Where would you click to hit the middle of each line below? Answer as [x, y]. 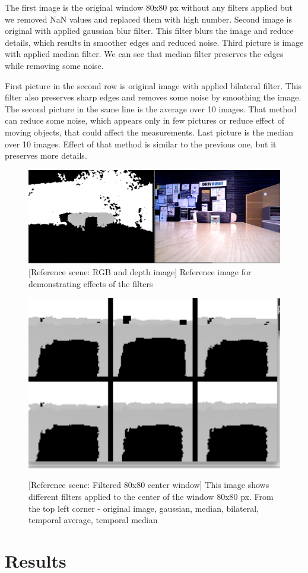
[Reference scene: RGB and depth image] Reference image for [140, 272]
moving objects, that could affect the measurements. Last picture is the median [149, 132]
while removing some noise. [54, 65]
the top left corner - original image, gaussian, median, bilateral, [144, 508]
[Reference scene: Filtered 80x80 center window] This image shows [149, 485]
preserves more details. [46, 155]
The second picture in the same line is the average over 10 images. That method [151, 108]
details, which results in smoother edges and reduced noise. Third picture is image [154, 42]
